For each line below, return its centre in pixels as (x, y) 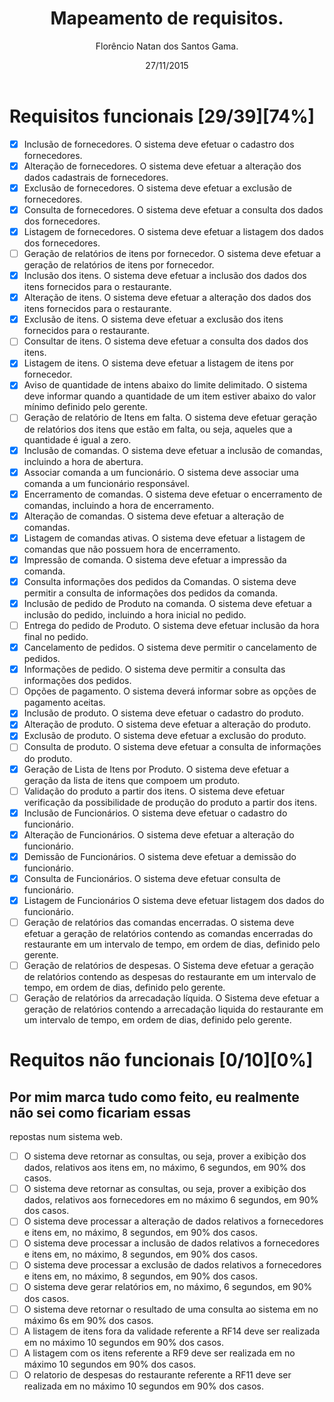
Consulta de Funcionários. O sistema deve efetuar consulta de (152, 878)
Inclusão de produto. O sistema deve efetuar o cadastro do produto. (163, 713)
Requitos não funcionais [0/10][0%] (161, 1060)
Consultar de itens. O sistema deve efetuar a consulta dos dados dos (166, 341)
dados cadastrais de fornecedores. (96, 177)
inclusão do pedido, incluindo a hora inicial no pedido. (135, 615)
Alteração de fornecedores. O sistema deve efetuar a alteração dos (162, 166)
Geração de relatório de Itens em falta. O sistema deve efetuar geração (170, 418)
